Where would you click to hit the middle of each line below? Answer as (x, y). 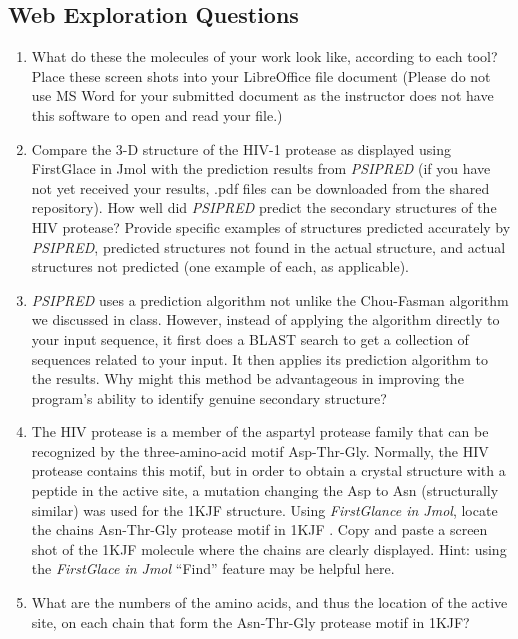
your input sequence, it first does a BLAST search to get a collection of (250, 338)
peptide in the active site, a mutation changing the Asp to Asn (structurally (265, 490)
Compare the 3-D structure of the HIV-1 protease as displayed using (241, 148)
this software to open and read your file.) (157, 114)
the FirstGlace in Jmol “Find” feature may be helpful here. (213, 568)
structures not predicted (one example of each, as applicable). (220, 266)
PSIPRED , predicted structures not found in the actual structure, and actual (268, 246)
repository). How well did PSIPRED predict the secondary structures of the (264, 207)
